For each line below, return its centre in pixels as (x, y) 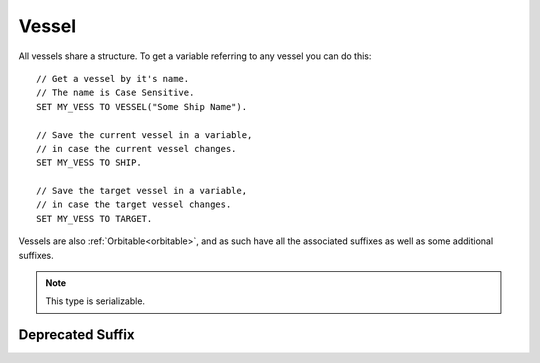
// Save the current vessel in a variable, (144, 134)
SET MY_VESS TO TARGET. (94, 218)
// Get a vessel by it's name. (113, 78)
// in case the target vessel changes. (134, 204)
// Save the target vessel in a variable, (142, 191)
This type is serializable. (95, 301)
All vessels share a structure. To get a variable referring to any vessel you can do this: (195, 56)
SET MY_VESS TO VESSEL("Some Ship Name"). (142, 106)
